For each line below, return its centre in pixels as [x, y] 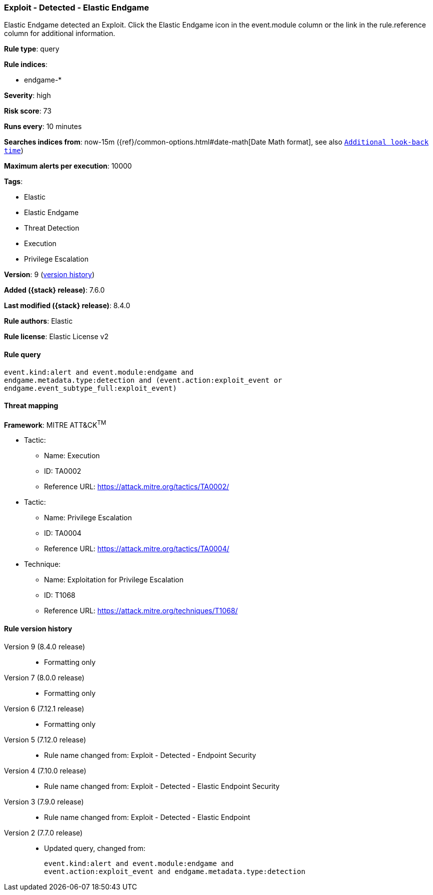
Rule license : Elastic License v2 [56, 337]
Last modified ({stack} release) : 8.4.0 [67, 306]
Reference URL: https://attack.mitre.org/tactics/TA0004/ [137, 549]
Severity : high [27, 96]
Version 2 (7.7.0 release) [43, 832]
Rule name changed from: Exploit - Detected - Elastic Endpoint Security [162, 786]
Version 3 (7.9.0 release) [44, 801]
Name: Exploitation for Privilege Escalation [114, 580]
